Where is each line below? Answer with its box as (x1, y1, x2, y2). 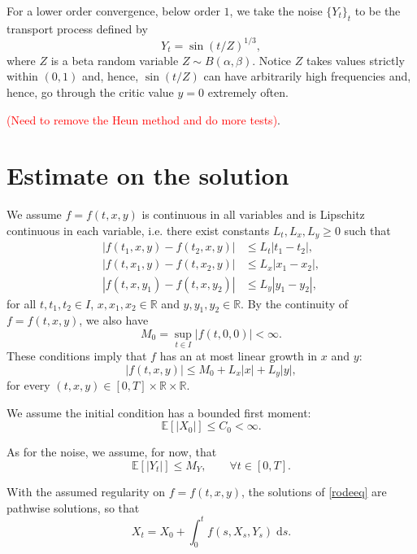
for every (7, 377, 50, 394)
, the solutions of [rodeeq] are (241, 482, 387, 499)
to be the (354, 2, 401, 19)
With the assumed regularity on (7, 482, 166, 499)
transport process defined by (7, 20, 148, 37)
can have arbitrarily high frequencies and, (203, 68, 411, 85)
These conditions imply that (7, 347, 147, 364)
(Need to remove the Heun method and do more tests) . (7, 111, 280, 128)
